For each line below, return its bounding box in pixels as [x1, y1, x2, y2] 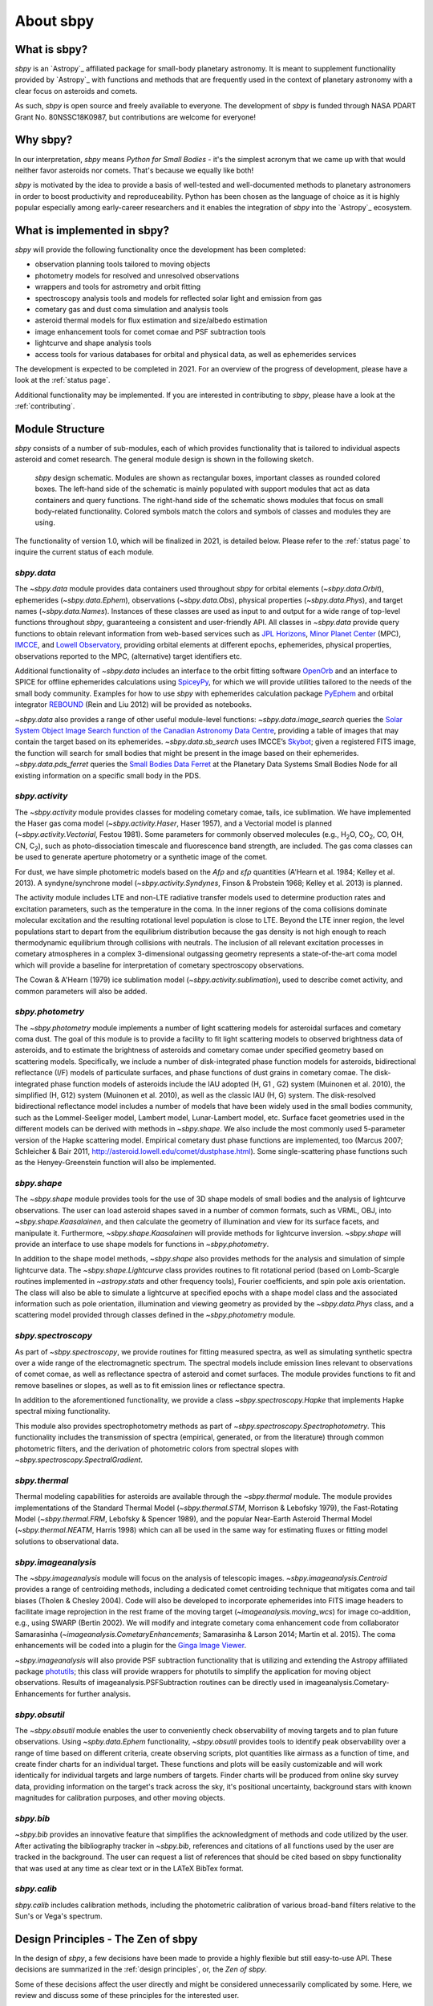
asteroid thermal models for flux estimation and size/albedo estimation [34, 315, 268, 325]
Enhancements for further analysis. [14, 1689, 132, 1699]
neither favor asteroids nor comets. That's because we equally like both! [14, 165, 254, 175]
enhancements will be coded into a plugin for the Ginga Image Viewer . [14, 1641, 247, 1651]
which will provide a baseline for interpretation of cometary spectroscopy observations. [14, 960, 305, 970]
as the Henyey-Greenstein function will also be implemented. [14, 1158, 216, 1167]
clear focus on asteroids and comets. [14, 86, 138, 95]
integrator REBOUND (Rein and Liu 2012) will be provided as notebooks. [14, 700, 253, 709]
